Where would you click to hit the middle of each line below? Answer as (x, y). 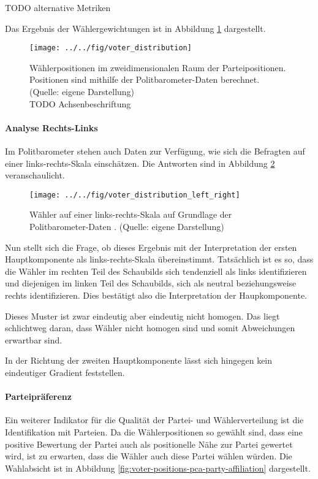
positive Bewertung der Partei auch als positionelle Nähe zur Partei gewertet (149, 444)
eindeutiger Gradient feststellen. (65, 372)
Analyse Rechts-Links (51, 127)
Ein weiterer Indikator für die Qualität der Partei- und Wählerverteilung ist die (154, 420)
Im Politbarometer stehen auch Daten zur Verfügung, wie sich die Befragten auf (155, 151)
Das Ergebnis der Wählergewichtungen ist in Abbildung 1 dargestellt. (135, 28)
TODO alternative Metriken (58, 7)
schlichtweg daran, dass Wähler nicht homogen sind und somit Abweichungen (150, 328)
